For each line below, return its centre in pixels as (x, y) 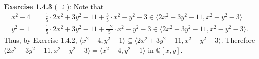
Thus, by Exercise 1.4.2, (41, 40)
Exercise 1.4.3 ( (31, 6)
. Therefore (238, 40)
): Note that (85, 6)
